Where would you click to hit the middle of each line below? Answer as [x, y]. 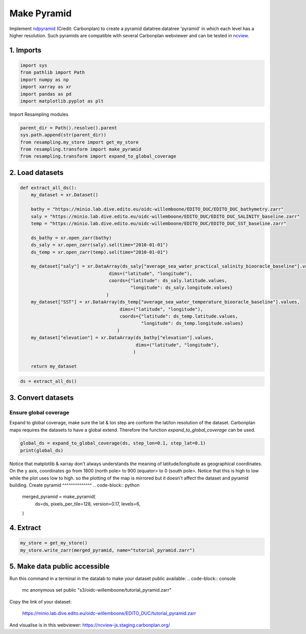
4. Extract [25, 528]
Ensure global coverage [40, 412]
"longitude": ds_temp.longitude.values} [192, 323]
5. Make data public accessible [59, 566]
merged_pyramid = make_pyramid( [59, 497]
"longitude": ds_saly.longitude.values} [182, 288]
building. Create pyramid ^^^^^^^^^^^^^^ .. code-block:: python [74, 485]
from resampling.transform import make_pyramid [81, 149]
